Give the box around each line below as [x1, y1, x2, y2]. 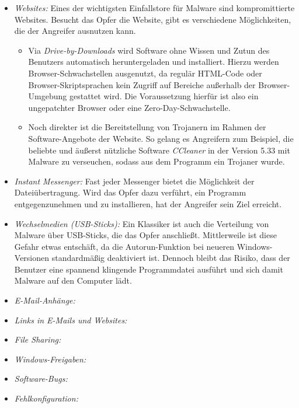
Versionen [14, 252, 50, 264]
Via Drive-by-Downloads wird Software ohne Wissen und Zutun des [28, 44, 270, 56]
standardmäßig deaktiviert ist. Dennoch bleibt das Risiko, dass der [51, 252, 290, 264]
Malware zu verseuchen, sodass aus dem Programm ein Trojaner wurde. [28, 155, 285, 168]
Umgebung [28, 90, 67, 102]
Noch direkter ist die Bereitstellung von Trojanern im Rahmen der [28, 121, 266, 133]
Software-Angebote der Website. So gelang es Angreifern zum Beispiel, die [28, 132, 294, 144]
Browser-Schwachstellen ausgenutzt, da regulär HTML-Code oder [28, 67, 262, 79]
